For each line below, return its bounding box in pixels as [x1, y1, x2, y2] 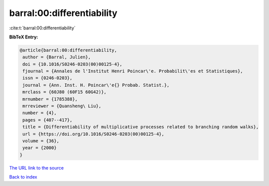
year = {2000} [22, 145, 57, 151]
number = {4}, [22, 110, 57, 116]
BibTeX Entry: [9, 34, 38, 40]
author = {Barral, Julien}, [22, 54, 91, 60]
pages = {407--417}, [22, 117, 73, 123]
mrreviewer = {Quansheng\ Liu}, [22, 103, 102, 109]
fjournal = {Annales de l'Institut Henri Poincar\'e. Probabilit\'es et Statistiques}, [22, 68, 244, 74]
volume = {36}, [22, 138, 60, 144]
